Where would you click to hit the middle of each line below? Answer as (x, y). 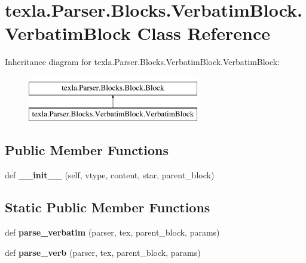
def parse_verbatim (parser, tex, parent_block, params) (112, 232)
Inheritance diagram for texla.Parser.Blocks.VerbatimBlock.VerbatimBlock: (143, 62)
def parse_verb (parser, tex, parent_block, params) (103, 252)
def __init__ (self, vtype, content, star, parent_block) (110, 175)
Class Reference (204, 33)
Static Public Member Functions (108, 207)
